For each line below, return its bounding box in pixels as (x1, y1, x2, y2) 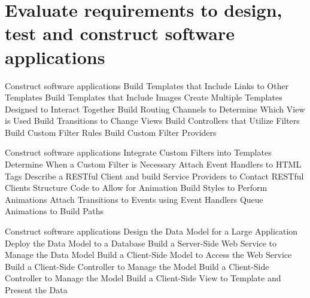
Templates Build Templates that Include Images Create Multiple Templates (5, 91, 282, 104)
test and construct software (5, 21, 235, 45)
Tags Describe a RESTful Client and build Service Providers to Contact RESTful (5, 169, 304, 182)
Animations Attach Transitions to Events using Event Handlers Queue (5, 193, 263, 205)
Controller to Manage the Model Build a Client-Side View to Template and (5, 272, 281, 284)
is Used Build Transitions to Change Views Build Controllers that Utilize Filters (5, 114, 300, 127)
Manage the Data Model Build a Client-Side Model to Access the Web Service (5, 248, 292, 261)
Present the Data (5, 284, 68, 296)
